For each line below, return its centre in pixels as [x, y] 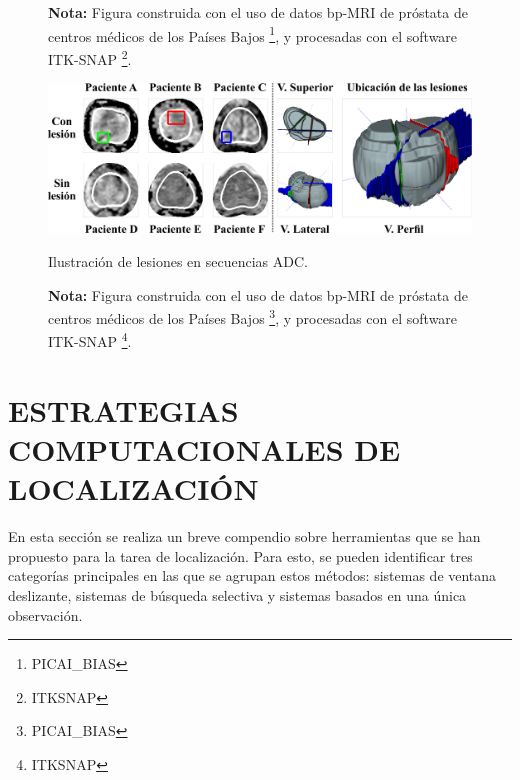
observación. [45, 614]
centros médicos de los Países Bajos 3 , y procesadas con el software [253, 316]
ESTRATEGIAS [123, 409]
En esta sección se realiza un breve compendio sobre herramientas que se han [244, 536]
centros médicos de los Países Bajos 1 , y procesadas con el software [253, 34]
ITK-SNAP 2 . [90, 57]
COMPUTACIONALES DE [204, 449]
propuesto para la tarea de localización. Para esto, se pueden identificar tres [240, 555]
